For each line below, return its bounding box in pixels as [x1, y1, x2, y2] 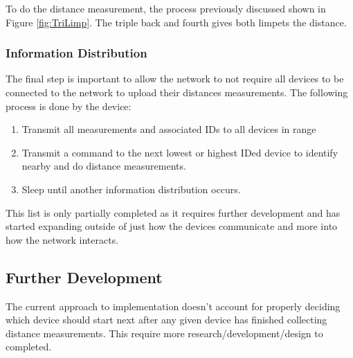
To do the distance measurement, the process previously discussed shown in [6, 1, 326, 15]
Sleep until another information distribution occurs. [21, 181, 241, 196]
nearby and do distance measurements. [21, 159, 186, 173]
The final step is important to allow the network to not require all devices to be [6, 71, 344, 86]
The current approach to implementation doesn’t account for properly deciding [6, 298, 341, 313]
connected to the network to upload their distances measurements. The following [6, 85, 348, 99]
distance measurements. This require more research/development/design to [6, 325, 323, 340]
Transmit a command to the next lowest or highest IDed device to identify [21, 145, 338, 159]
